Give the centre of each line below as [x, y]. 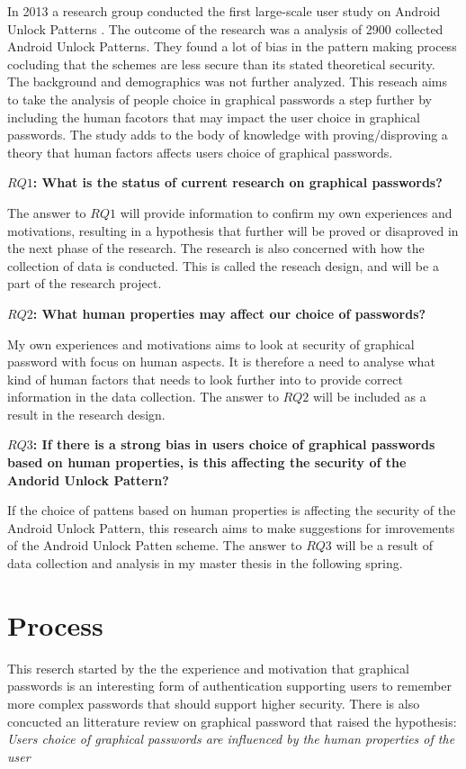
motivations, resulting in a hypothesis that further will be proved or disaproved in [233, 230]
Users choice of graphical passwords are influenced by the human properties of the [231, 739]
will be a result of [384, 545]
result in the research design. [86, 414]
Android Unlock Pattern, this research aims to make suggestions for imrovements [231, 527]
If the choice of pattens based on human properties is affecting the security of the [232, 510]
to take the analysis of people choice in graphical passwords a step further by [220, 99]
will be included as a [369, 397]
